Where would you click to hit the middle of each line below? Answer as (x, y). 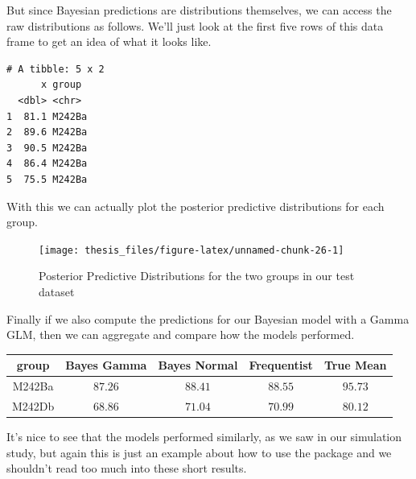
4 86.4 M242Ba (47, 164)
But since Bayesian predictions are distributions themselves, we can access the (199, 10)
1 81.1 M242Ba (47, 116)
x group (61, 85)
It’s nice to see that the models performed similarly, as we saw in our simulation (204, 437)
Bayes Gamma (106, 365)
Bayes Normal (198, 365)
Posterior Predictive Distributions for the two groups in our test (197, 276)
